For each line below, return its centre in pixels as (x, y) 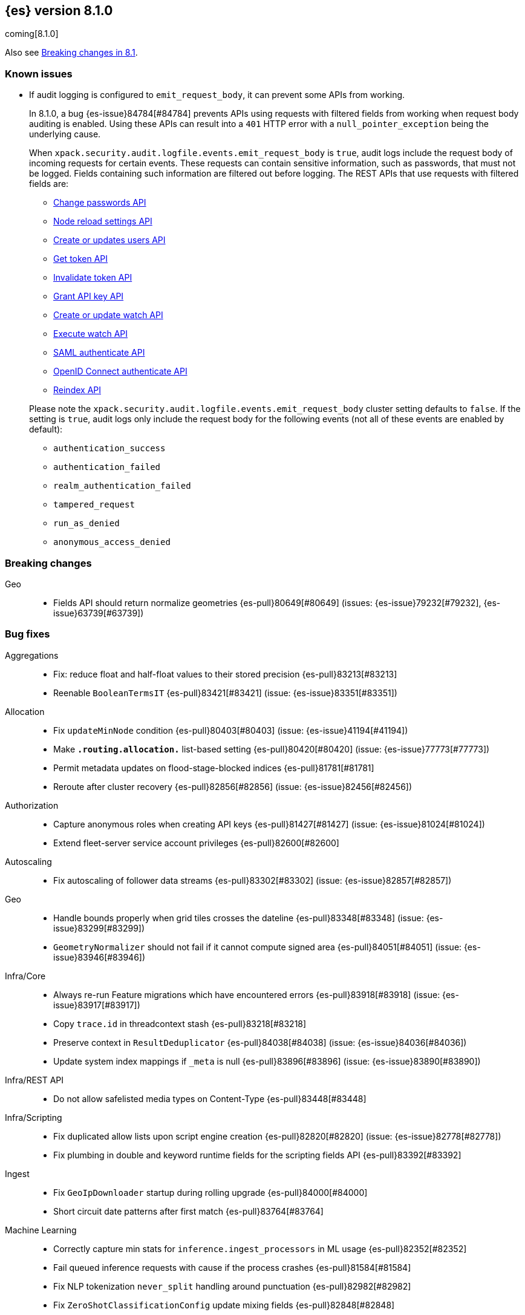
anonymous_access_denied (112, 542)
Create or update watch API (108, 315)
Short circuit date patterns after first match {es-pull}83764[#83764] (188, 1211)
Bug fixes (28, 634)
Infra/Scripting (34, 1117)
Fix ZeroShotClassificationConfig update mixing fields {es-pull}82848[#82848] (224, 1305)
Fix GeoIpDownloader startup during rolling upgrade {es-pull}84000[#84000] (210, 1192)
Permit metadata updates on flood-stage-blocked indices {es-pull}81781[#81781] (214, 768)
